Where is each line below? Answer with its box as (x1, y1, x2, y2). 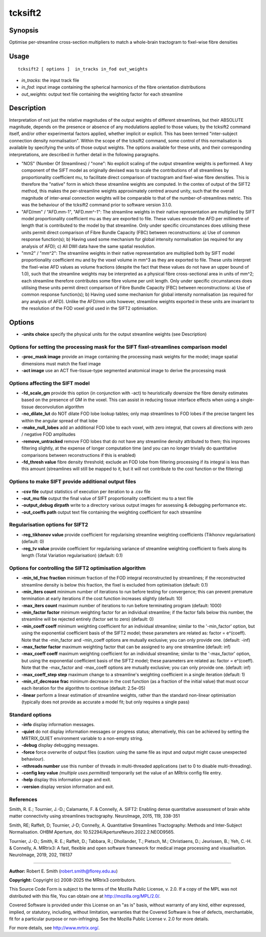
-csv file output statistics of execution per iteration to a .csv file (21, 488, 151, 494)
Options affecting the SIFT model (9, 380, 90, 386)
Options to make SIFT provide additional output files (9, 478, 136, 485)
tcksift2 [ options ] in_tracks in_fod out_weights (18, 67, 148, 72)
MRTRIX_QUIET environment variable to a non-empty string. (21, 735, 144, 741)
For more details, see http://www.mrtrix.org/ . (9, 925, 100, 931)
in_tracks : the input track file (21, 77, 79, 83)
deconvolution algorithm (34, 404, 84, 410)
